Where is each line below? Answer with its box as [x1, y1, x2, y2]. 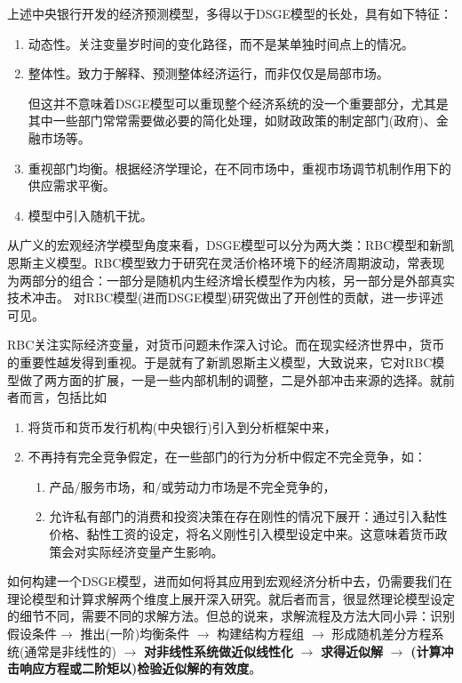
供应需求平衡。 [28, 176, 115, 195]
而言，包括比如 [19, 388, 107, 406]
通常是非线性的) [24, 641, 116, 660]
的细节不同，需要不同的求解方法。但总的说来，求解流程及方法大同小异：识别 [7, 607, 455, 625]
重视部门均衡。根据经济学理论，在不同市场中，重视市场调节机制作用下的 [28, 158, 451, 177]
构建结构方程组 [217, 624, 305, 643]
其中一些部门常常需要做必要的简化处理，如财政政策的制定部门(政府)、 [28, 111, 436, 130]
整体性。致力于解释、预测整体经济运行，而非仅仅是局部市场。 [28, 64, 389, 83]
